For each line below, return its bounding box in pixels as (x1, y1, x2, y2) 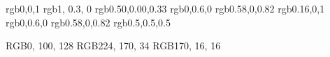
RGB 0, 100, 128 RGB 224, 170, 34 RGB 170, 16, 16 (6, 38, 221, 53)
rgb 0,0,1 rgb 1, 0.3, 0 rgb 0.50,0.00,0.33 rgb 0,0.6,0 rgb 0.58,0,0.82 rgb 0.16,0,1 (6, 1, 325, 15)
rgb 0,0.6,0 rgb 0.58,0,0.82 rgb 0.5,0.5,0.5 (6, 15, 171, 29)
